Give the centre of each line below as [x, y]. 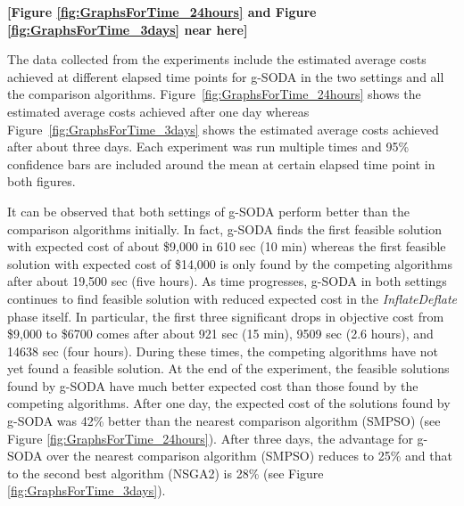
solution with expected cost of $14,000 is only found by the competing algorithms [230, 263]
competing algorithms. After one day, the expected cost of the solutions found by [229, 403]
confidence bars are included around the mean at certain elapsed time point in [221, 163]
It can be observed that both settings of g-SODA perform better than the [208, 211]
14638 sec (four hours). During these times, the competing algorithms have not [223, 351]
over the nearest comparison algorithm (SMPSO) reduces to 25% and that [249, 456]
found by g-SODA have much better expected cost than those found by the [213, 385]
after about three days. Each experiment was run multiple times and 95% [208, 147]
